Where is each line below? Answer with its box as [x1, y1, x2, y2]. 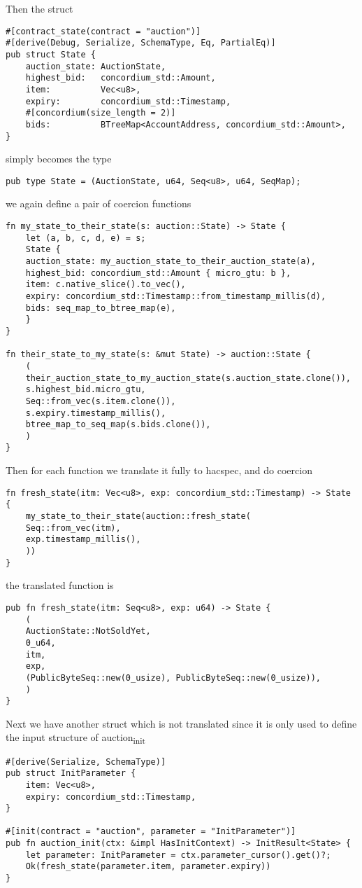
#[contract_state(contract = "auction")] [6, 26, 201, 36]
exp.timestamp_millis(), [25, 534, 141, 545]
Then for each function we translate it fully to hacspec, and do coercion [6, 463, 312, 478]
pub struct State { [6, 49, 96, 60]
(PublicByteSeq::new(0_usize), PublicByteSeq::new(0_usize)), [25, 672, 321, 683]
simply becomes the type [6, 151, 112, 166]
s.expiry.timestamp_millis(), [25, 408, 166, 418]
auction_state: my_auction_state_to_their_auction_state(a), [25, 256, 316, 266]
